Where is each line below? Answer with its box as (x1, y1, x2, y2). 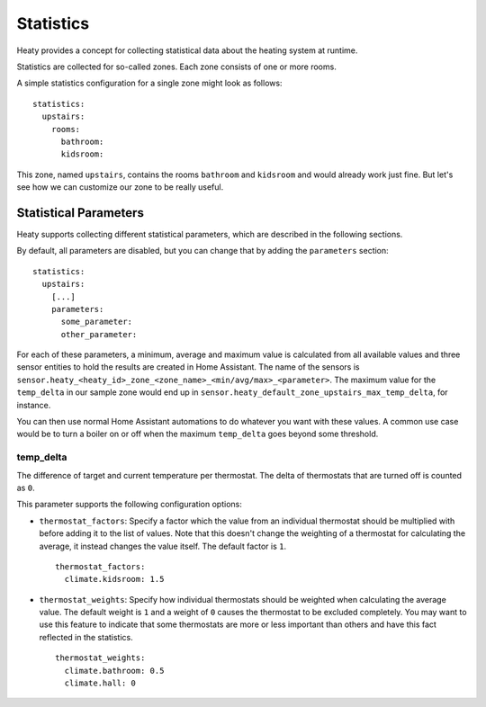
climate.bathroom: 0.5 (64, 666, 165, 676)
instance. (16, 399, 51, 410)
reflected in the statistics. (39, 631, 134, 642)
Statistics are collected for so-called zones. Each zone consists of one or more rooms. (16, 61, 337, 72)
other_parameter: (60, 329, 138, 339)
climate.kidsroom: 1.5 (64, 574, 165, 585)
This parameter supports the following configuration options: (16, 499, 242, 510)
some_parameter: (60, 317, 133, 327)
